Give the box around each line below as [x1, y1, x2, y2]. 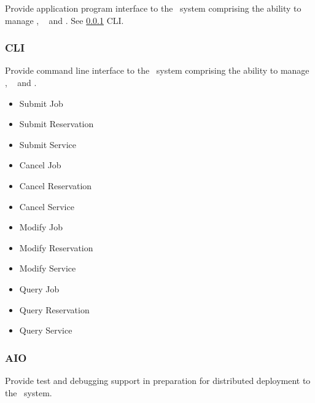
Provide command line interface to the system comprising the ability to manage [5, 64, 309, 77]
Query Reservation [19, 303, 90, 316]
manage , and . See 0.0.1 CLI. [5, 14, 124, 26]
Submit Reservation [19, 117, 94, 130]
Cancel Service [19, 200, 74, 213]
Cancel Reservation [19, 179, 92, 192]
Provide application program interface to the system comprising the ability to [5, 2, 301, 14]
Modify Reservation [19, 241, 93, 254]
